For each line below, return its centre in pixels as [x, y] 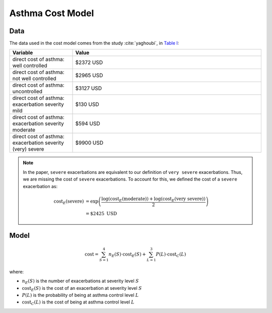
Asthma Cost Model [52, 13]
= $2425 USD [101, 213]
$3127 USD [89, 88]
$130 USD [87, 104]
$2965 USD [89, 76]
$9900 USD [89, 143]
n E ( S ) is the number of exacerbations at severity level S [81, 281]
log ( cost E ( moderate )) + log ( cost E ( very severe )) [154, 199]
